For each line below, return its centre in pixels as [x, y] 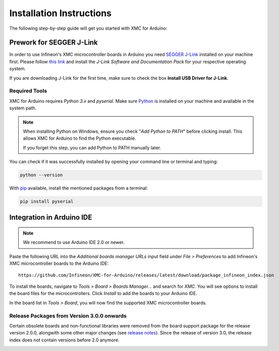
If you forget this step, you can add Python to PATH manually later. [92, 148]
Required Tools [28, 91]
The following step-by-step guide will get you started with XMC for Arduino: [88, 28]
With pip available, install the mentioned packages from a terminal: [79, 188]
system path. [23, 108]
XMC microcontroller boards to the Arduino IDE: [59, 264]
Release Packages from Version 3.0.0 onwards [68, 316]
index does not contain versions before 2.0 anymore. [64, 340]
